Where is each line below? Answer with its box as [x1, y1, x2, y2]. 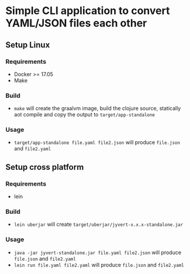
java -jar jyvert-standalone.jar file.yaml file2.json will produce [13, 249, 182, 256]
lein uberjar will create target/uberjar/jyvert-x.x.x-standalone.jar [13, 221, 184, 228]
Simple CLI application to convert [5, 4, 170, 18]
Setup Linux [5, 40, 50, 50]
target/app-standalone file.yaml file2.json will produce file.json [13, 139, 181, 146]
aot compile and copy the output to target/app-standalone [13, 111, 156, 118]
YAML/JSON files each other [5, 16, 147, 30]
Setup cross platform [5, 162, 84, 172]
